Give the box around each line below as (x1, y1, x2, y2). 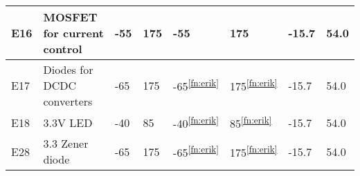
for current (43, 25, 104, 41)
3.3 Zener (43, 135, 89, 152)
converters (43, 93, 93, 109)
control (43, 41, 82, 57)
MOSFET (43, 9, 98, 25)
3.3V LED (43, 114, 93, 130)
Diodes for (43, 61, 93, 77)
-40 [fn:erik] (173, 113, 219, 132)
